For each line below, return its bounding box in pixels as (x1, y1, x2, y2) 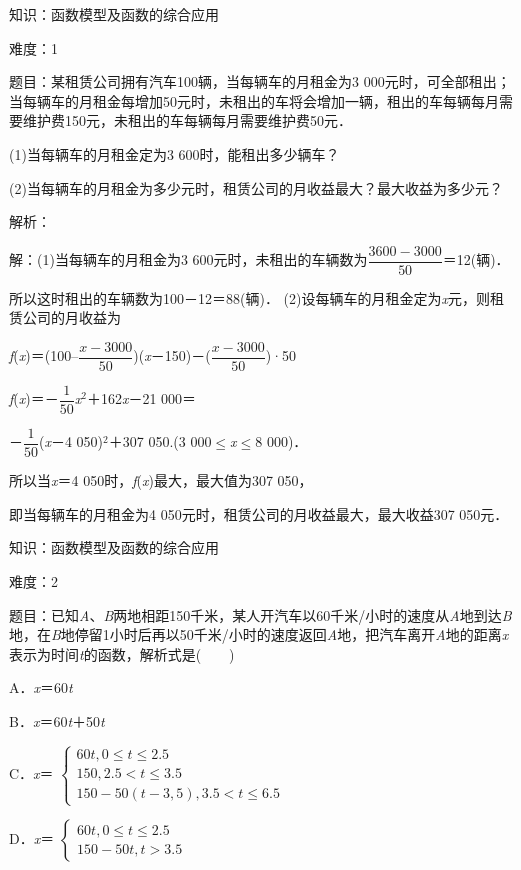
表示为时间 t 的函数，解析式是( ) (9, 643, 235, 664)
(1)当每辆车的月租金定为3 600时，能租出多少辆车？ (9, 143, 340, 164)
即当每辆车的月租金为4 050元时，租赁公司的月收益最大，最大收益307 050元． (9, 503, 509, 524)
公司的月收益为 (22, 307, 121, 328)
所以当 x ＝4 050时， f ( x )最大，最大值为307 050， (9, 470, 313, 491)
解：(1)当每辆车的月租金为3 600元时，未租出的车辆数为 (9, 249, 368, 270)
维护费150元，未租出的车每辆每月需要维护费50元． (22, 110, 352, 131)
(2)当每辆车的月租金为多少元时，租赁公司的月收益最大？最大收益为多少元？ (9, 177, 503, 198)
